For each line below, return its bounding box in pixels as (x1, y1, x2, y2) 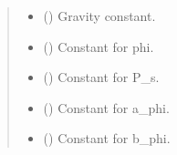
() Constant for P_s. (43, 67, 160, 87)
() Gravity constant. (43, 6, 156, 25)
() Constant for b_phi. (43, 129, 171, 148)
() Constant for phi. (43, 36, 154, 56)
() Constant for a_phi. (43, 98, 170, 117)
